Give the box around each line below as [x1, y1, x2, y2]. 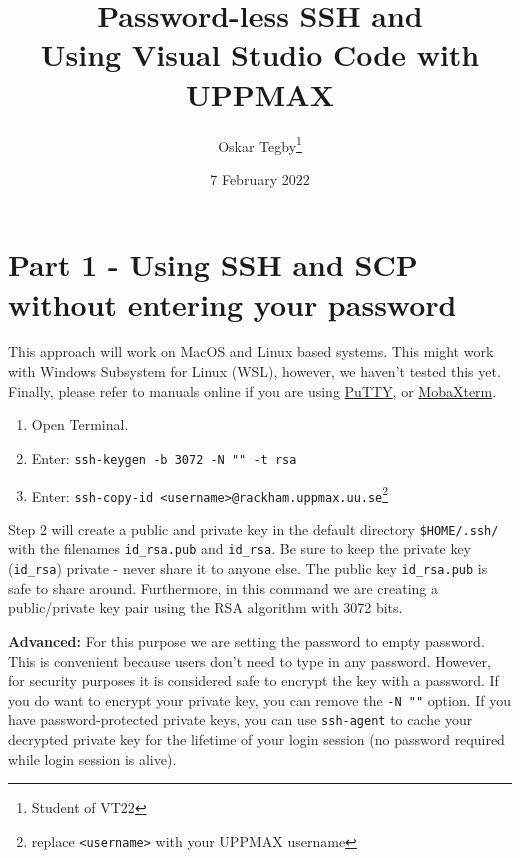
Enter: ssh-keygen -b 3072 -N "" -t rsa [31, 447, 297, 468]
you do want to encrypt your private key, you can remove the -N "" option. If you [8, 689, 512, 710]
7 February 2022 [210, 168, 310, 189]
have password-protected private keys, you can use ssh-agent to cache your [8, 709, 473, 730]
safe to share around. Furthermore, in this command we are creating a [8, 577, 439, 598]
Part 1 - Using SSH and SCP [8, 244, 418, 285]
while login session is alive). [8, 748, 177, 769]
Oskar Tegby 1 [218, 132, 302, 156]
